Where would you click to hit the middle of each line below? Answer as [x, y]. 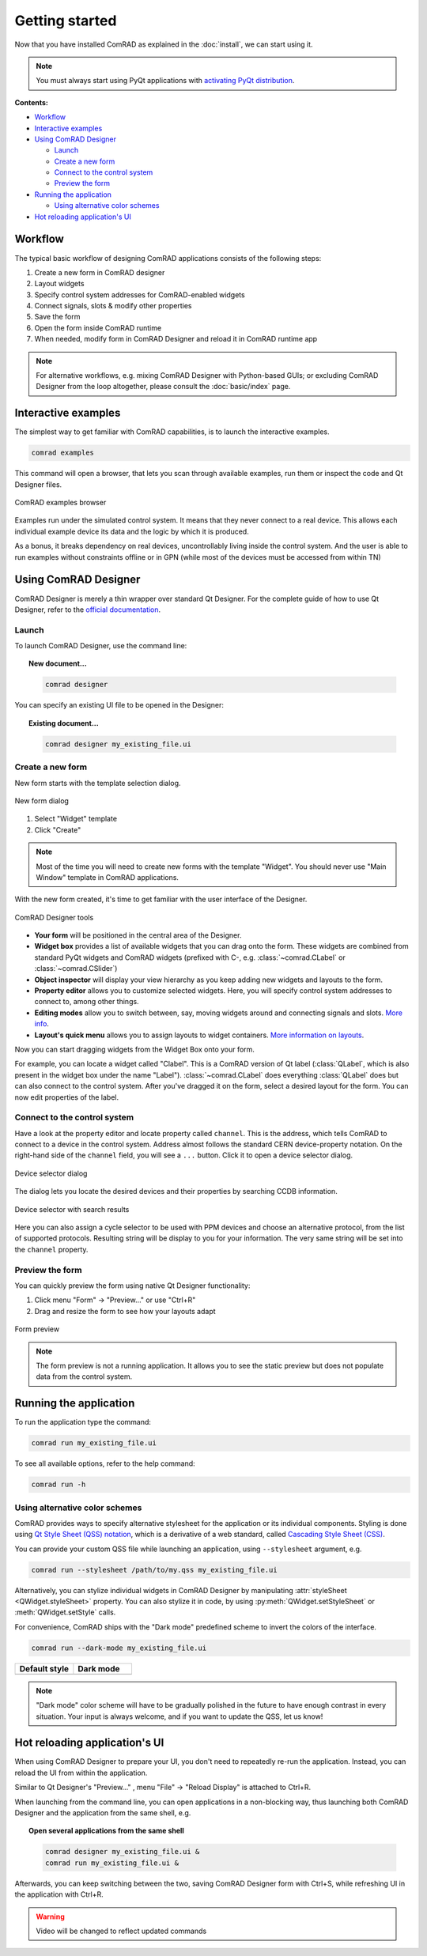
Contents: [32, 102]
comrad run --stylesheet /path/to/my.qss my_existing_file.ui [154, 1570]
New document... [58, 663]
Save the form [57, 317]
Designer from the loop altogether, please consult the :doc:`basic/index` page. [163, 387]
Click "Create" [58, 829]
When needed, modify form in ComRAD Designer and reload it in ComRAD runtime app [176, 339]
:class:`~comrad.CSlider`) [76, 969]
